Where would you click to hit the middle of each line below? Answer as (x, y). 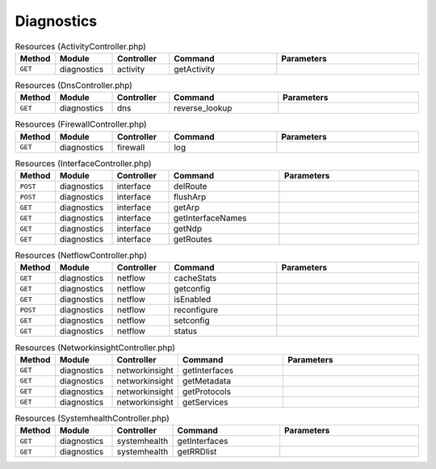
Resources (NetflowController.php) (81, 256)
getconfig (192, 289)
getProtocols (207, 392)
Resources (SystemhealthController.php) (92, 418)
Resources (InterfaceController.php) (84, 163)
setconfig (192, 320)
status (186, 331)
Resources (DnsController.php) (74, 86)
